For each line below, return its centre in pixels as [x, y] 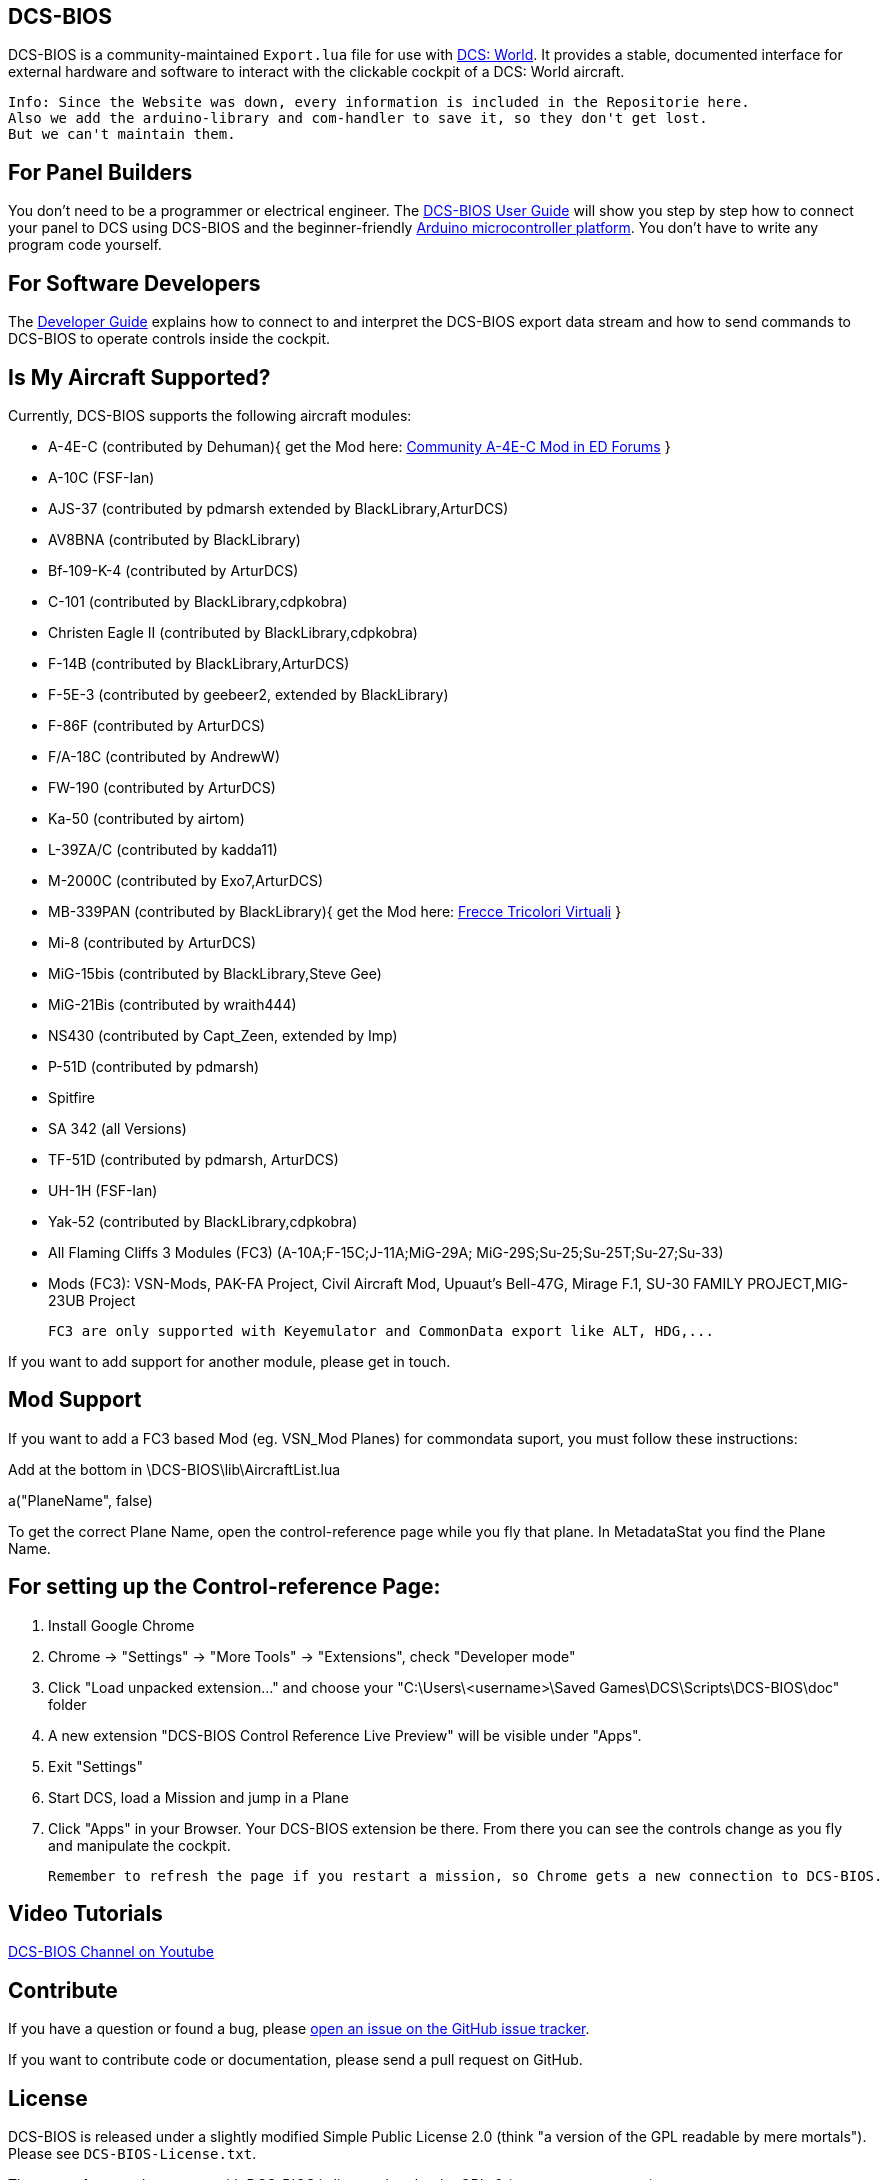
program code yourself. [85, 245]
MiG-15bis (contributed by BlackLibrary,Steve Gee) [215, 973]
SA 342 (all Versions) [117, 1128]
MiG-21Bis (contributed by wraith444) [172, 1004]
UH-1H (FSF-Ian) [103, 1190]
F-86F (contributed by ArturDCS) [157, 725]
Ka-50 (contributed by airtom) [146, 818]
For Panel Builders [100, 172]
